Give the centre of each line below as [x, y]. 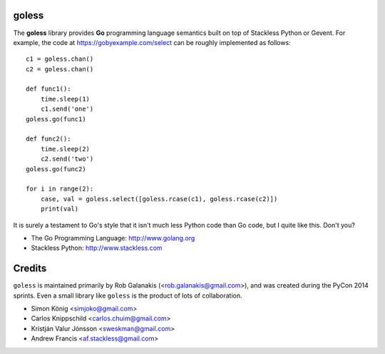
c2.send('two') [67, 159]
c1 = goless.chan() [60, 59]
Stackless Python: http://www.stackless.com [97, 248]
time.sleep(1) [65, 99]
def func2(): [48, 139]
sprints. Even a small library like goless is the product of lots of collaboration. [128, 295]
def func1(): [48, 89]
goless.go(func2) [56, 169]
